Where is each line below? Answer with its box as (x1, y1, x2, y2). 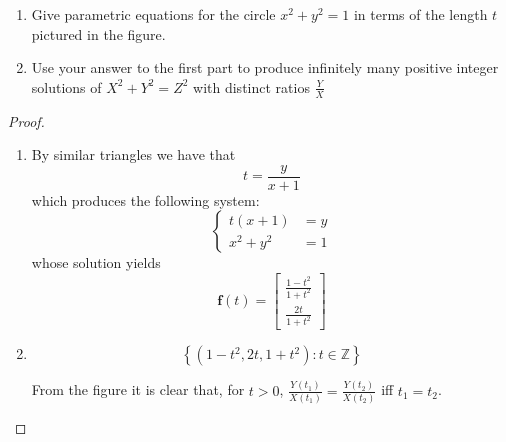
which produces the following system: (31, 189, 260, 210)
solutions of (31, 76, 102, 97)
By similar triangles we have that (31, 144, 236, 165)
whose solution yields (31, 252, 161, 273)
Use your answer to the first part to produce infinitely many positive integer (31, 57, 499, 78)
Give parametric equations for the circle (31, 4, 276, 24)
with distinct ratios (193, 76, 310, 97)
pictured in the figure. (31, 23, 166, 44)
